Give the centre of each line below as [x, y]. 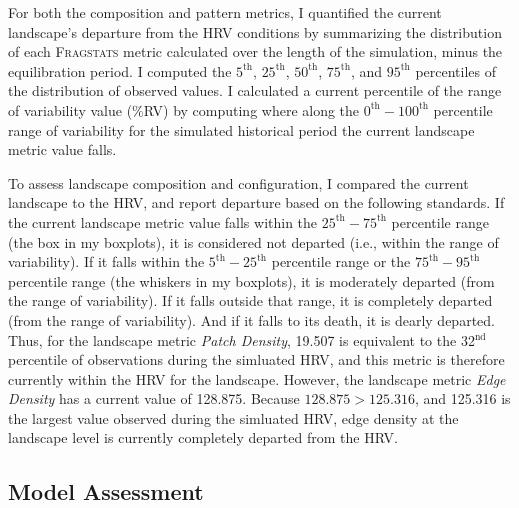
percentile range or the [341, 261]
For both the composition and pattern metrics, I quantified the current [225, 12]
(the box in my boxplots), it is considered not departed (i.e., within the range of [253, 241]
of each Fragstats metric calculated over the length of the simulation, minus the [255, 51]
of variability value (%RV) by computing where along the [184, 109]
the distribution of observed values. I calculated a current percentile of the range [255, 90]
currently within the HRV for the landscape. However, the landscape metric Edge [257, 378]
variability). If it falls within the [106, 261]
